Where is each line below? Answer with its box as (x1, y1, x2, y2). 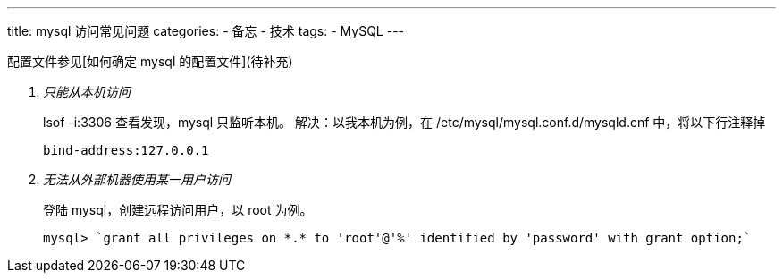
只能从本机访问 (43, 84, 130, 99)
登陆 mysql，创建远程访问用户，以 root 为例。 (43, 202, 313, 217)
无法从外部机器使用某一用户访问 (43, 172, 231, 187)
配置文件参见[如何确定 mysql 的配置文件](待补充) (7, 54, 293, 69)
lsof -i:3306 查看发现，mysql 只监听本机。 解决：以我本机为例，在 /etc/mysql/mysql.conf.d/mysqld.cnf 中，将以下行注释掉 (43, 115, 766, 130)
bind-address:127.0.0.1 (43, 143, 209, 157)
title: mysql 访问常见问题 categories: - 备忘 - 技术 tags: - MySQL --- (7, 23, 405, 38)
